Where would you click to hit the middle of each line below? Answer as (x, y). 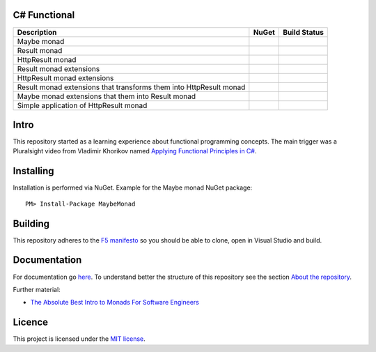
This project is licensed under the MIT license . (79, 339)
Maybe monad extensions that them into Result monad (107, 96)
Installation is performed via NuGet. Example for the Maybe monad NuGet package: (133, 188)
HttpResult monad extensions (65, 78)
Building (31, 223)
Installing (34, 171)
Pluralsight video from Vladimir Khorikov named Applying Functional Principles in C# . (135, 151)
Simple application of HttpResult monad (82, 105)
